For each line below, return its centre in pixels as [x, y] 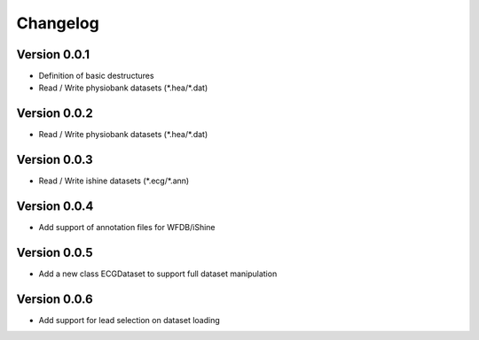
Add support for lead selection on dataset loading [130, 320]
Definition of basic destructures [96, 76]
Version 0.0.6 [55, 299]
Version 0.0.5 [55, 252]
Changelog [58, 23]
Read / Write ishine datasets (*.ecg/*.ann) [114, 181]
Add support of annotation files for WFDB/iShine [127, 228]
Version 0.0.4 [55, 207]
